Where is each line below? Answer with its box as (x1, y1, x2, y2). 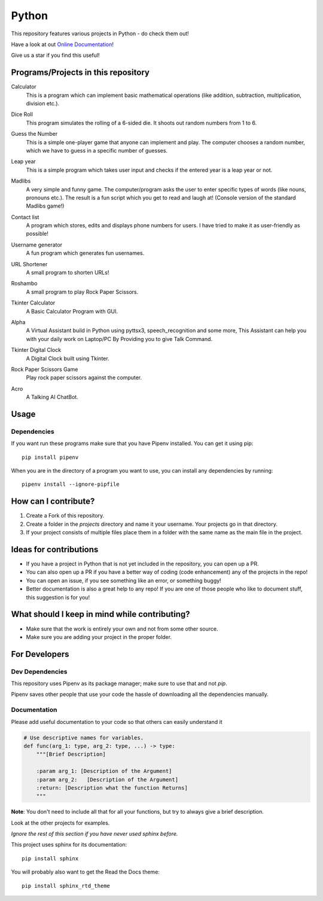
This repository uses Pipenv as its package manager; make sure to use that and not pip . (11, 680, 227, 687)
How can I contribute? (11, 497, 95, 507)
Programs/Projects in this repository (11, 68, 150, 78)
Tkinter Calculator (11, 299, 56, 306)
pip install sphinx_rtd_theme (22, 882, 111, 889)
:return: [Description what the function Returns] (36, 784, 188, 791)
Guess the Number (11, 130, 58, 138)
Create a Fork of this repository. (26, 512, 105, 519)
